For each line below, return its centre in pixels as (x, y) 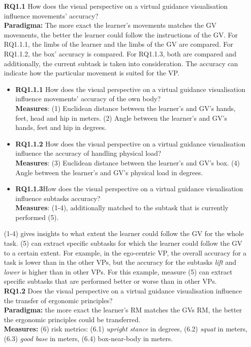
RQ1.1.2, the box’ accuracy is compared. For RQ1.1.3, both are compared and (120, 53)
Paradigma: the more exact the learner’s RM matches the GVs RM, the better (123, 310)
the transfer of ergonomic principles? (58, 300)
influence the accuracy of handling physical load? (88, 153)
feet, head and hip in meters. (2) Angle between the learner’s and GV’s (121, 118)
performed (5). (37, 217)
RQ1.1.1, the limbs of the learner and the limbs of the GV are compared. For (119, 44)
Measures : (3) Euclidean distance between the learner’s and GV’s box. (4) (128, 162)
